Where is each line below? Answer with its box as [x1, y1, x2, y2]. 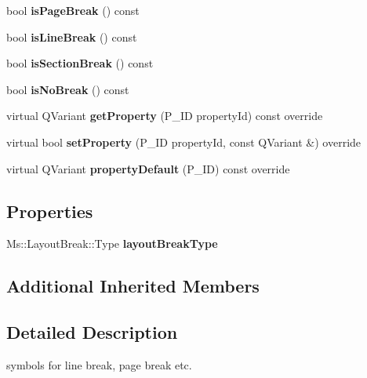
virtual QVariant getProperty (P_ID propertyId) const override [6, 107, 323, 124]
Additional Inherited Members [6, 274, 260, 298]
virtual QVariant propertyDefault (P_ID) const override [6, 160, 290, 176]
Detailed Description [6, 320, 178, 344]
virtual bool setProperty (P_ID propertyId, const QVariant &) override [6, 133, 362, 150]
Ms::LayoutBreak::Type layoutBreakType [6, 235, 218, 252]
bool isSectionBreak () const [6, 55, 154, 71]
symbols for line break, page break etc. [6, 356, 192, 373]
